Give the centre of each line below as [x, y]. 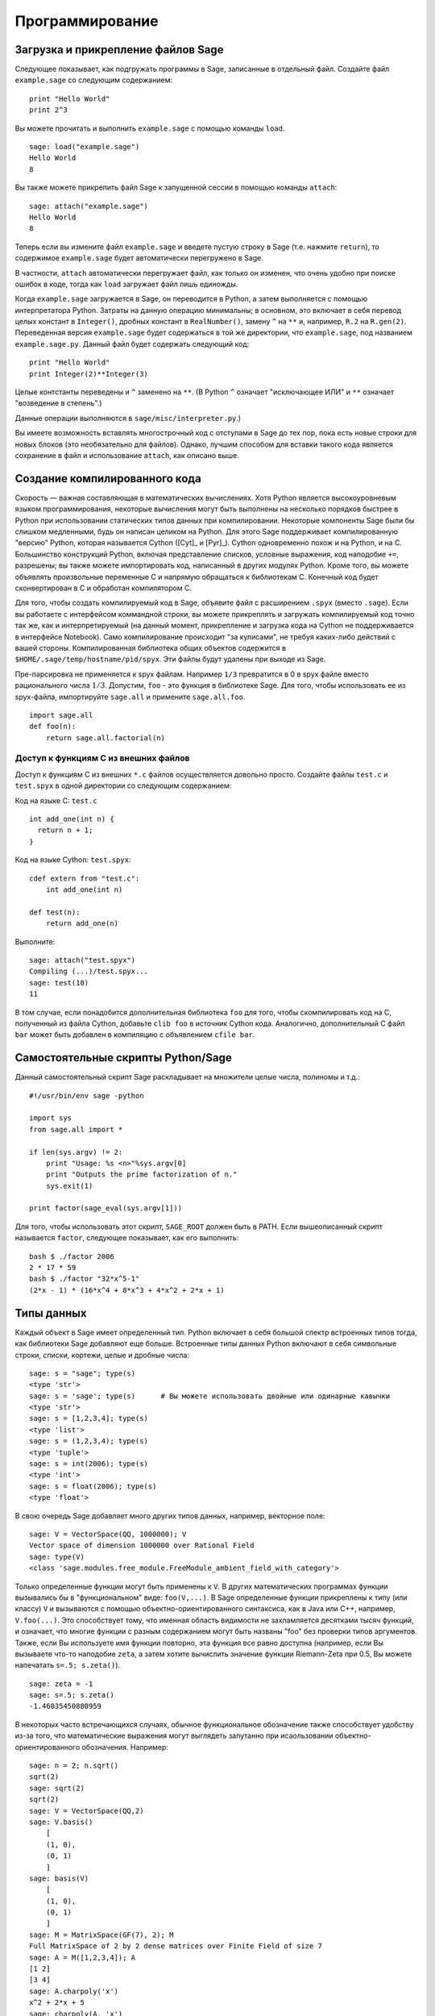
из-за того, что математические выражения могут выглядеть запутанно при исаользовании [174, 1736]
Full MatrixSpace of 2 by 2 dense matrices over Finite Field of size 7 [176, 1946]
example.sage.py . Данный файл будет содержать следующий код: [132, 344]
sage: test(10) [59, 983]
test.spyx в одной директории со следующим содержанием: [123, 785]
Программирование [87, 21]
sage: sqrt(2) [57, 1788]
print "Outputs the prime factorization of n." [141, 1175]
